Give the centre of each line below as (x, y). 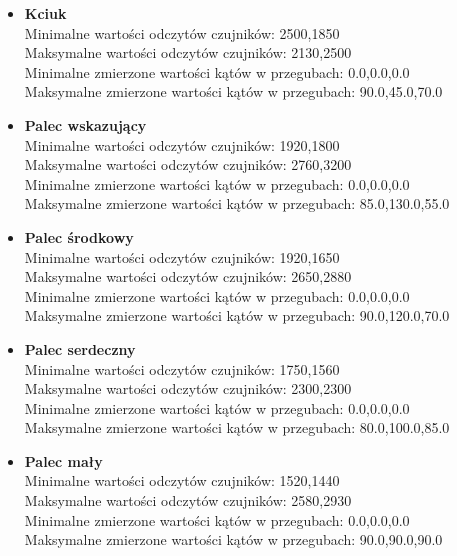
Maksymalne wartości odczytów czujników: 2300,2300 (188, 388)
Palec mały (63, 460)
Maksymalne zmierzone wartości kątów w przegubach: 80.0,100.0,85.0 (237, 427)
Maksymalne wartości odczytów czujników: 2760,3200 (188, 164)
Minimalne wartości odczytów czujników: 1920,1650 (182, 256)
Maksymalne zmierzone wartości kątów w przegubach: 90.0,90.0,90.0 (233, 539)
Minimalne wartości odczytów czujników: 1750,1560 (182, 368)
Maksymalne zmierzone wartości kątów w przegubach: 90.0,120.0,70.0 (237, 315)
